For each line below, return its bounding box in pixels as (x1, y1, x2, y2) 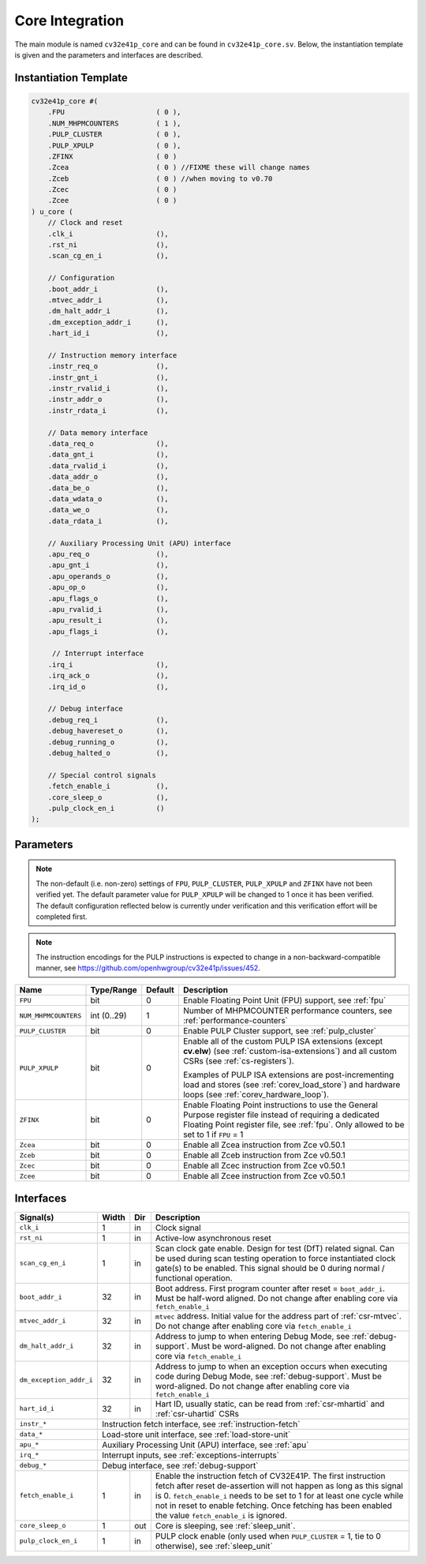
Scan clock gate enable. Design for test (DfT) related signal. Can (155, 1243, 394, 1254)
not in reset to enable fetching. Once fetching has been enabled (155, 1500, 392, 1511)
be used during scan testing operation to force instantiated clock (155, 1252, 396, 1263)
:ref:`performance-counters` (182, 1015, 288, 1026)
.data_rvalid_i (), (47, 461, 169, 470)
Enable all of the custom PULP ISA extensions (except (182, 1036, 383, 1047)
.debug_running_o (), (47, 737, 169, 746)
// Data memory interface (47, 428, 148, 437)
